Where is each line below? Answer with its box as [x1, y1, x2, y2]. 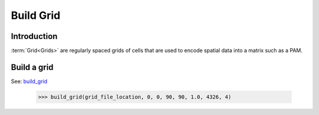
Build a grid [11, 62, 54, 72]
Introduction [11, 31, 58, 41]
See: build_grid [11, 77, 47, 85]
